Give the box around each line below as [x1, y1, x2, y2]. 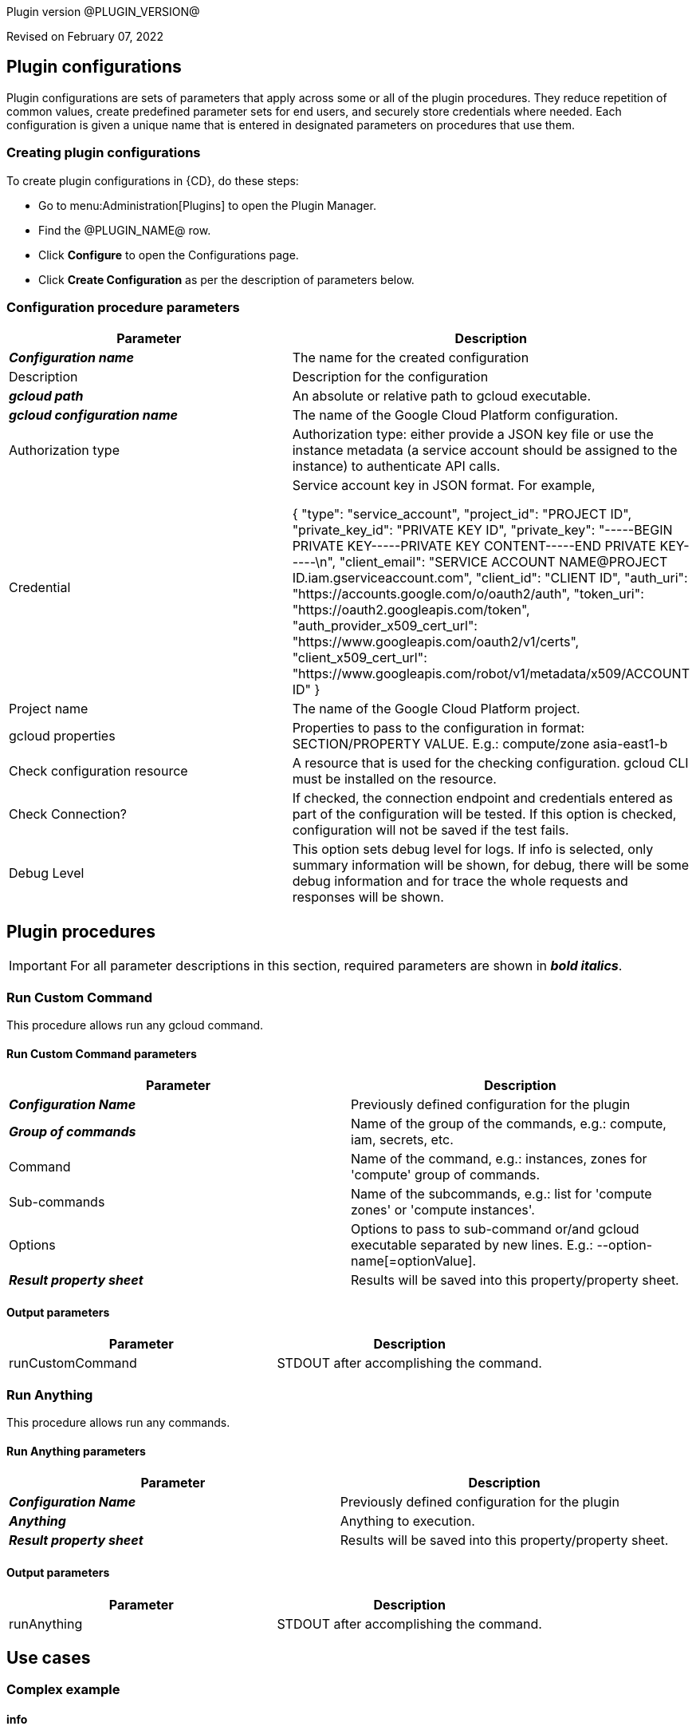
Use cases [6, 1647, 91, 1668]
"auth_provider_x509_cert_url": [292, 618, 478, 634]
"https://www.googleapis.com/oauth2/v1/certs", [292, 634, 580, 650]
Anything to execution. [340, 1513, 475, 1530]
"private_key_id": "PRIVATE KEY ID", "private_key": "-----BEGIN [292, 522, 673, 539]
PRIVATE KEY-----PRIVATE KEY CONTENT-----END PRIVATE [292, 538, 656, 555]
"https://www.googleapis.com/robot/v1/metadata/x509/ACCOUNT [292, 666, 690, 682]
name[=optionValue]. [351, 1253, 477, 1270]
